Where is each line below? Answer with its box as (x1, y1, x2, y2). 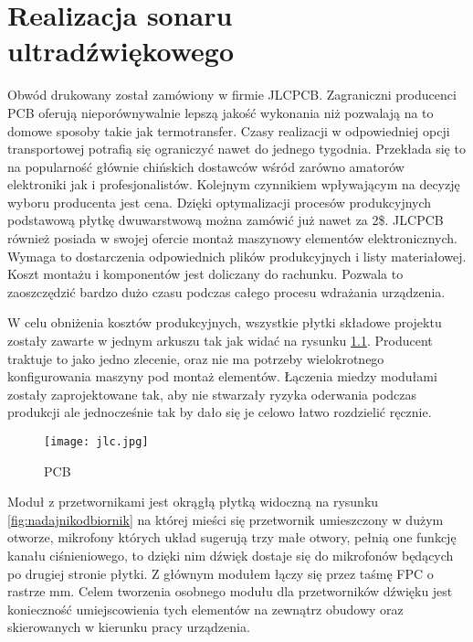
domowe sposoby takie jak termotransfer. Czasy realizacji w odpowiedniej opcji (7, 121, 450, 140)
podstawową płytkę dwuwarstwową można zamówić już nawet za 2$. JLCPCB (7, 210, 444, 230)
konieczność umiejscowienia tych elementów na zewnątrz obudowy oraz (7, 599, 404, 618)
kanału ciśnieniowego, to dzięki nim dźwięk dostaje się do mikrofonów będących (7, 546, 454, 565)
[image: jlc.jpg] (44, 435, 149, 448)
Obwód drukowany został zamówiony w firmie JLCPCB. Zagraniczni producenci (7, 85, 457, 104)
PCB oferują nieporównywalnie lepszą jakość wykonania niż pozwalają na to (7, 102, 434, 122)
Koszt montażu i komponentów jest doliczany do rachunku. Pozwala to (7, 264, 404, 284)
